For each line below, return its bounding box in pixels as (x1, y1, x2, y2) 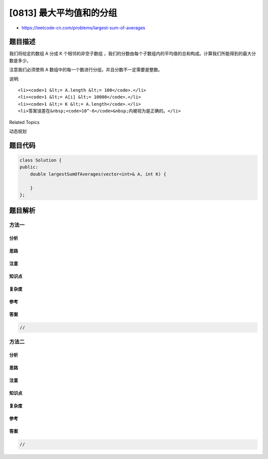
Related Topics (9, 119, 40, 125)
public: (19, 164, 38, 170)
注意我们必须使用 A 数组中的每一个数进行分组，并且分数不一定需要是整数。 (9, 67, 163, 73)
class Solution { (19, 157, 62, 163)
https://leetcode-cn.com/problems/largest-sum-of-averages (21, 25, 145, 31)
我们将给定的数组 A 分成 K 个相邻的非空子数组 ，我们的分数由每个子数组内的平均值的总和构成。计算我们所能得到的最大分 (9, 51, 256, 57)
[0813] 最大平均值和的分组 (9, 7, 117, 18)
